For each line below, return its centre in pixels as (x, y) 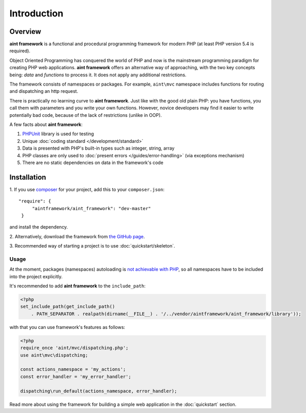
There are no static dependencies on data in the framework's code (93, 162)
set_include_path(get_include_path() (68, 307)
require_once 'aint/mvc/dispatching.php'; (74, 348)
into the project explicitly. (36, 276)
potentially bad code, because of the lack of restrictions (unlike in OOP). (86, 115)
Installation (28, 177)
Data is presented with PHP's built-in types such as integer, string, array (98, 148)
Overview (25, 32)
